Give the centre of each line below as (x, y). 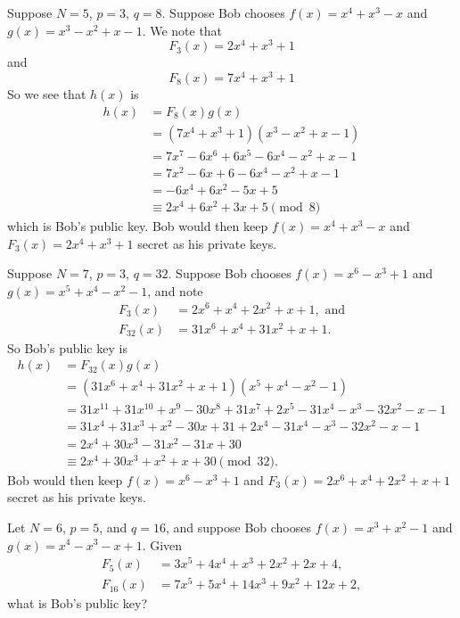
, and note (175, 290)
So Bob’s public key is (67, 347)
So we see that (47, 93)
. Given (162, 544)
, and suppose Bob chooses (238, 527)
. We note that (182, 30)
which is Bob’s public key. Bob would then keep (138, 226)
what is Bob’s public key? (78, 603)
